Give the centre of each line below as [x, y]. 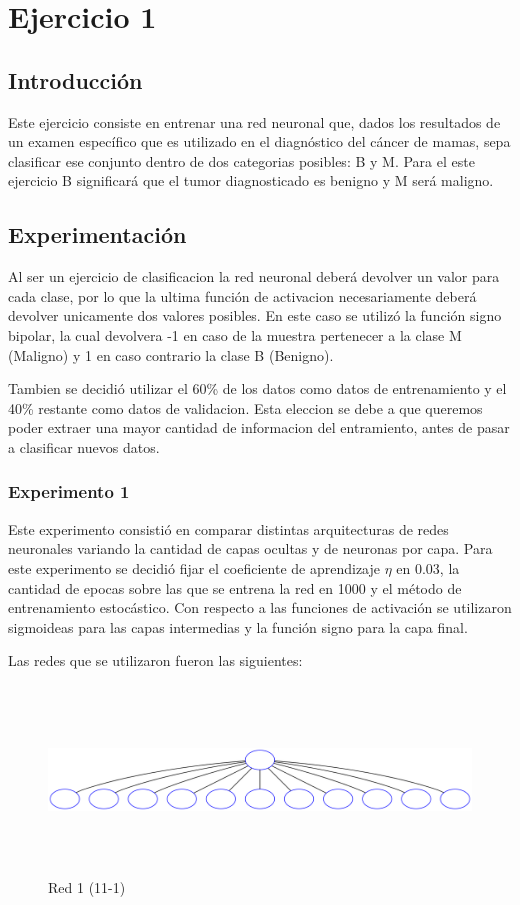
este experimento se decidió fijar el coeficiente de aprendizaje [194, 567]
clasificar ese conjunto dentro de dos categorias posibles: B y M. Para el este [241, 160]
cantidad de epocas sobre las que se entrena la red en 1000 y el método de [235, 587]
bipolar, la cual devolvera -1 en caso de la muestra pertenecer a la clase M [235, 334]
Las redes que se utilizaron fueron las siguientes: [155, 660]
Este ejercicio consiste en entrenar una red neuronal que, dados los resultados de [254, 121]
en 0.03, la [428, 567]
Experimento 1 [69, 491]
